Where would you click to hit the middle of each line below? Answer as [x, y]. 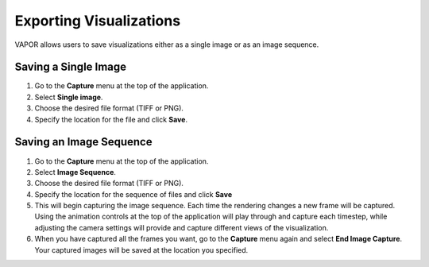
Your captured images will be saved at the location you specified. [141, 250]
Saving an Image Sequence [83, 142]
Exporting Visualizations [98, 21]
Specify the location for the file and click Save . [111, 119]
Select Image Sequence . [75, 172]
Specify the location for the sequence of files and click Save [133, 194]
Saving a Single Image [71, 67]
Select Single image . [69, 97]
